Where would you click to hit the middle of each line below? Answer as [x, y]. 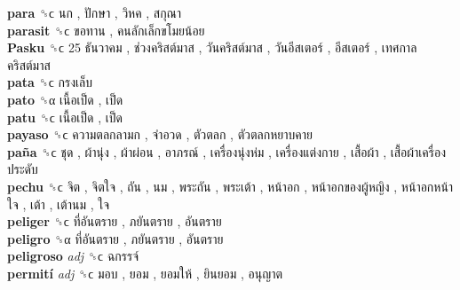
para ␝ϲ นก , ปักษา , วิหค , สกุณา [94, 12]
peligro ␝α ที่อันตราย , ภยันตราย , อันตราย [115, 238]
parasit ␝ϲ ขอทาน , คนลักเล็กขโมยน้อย [106, 30]
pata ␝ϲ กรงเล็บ [50, 82]
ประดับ [23, 169]
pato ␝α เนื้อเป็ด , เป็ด [65, 99]
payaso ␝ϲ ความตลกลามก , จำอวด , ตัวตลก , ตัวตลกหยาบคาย [160, 134]
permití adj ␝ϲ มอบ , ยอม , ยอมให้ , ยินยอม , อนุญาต [145, 273]
